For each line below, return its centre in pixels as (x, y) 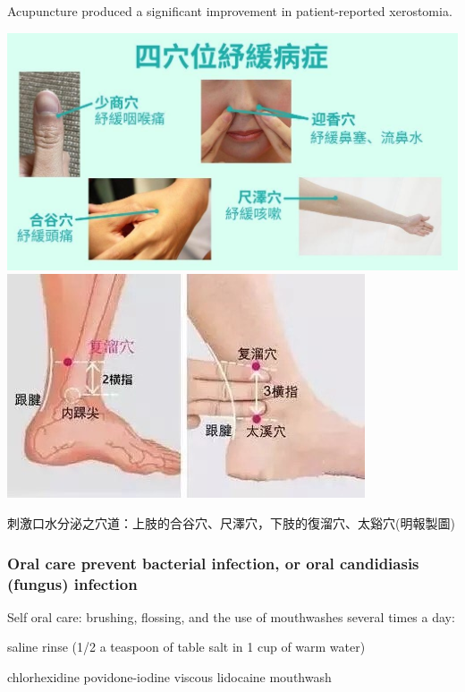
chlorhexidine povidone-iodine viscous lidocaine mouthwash (169, 676)
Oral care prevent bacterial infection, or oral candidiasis (213, 563)
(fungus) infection (72, 583)
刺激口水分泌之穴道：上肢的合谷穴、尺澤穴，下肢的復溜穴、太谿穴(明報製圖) (231, 523)
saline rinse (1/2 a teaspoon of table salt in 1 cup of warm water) (186, 647)
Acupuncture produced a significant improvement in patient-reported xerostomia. (230, 11)
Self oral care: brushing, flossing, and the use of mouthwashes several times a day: (231, 616)
